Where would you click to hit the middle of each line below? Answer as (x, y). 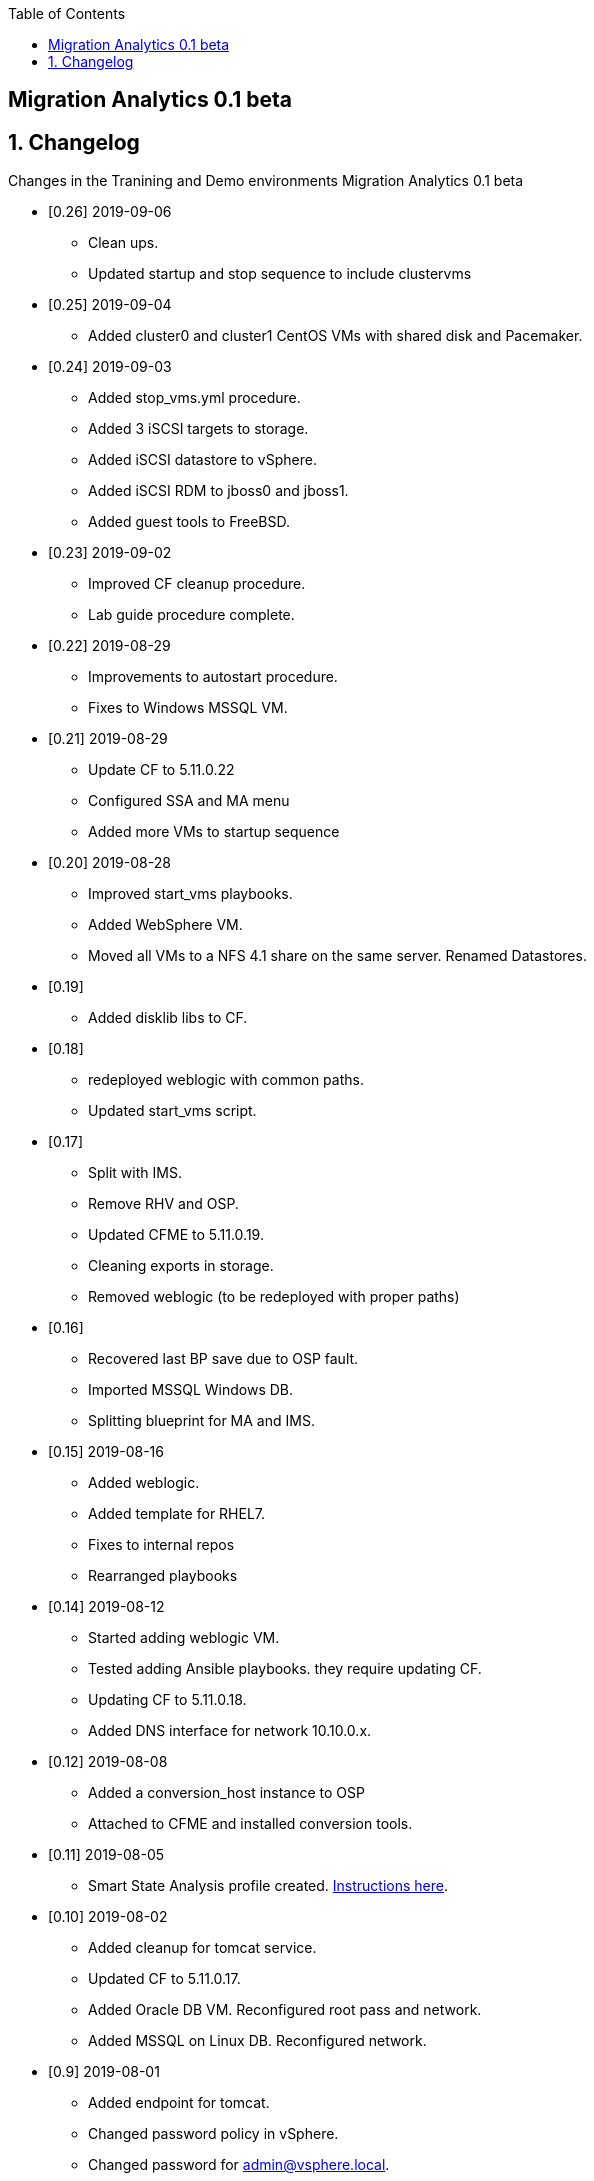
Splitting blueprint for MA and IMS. (201, 1421)
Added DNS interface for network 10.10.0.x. (230, 1731)
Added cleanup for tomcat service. (202, 1948)
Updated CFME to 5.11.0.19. (176, 1235)
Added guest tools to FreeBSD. (189, 522)
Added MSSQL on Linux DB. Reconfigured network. (257, 2041)
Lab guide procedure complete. (191, 615)
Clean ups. (123, 243)
